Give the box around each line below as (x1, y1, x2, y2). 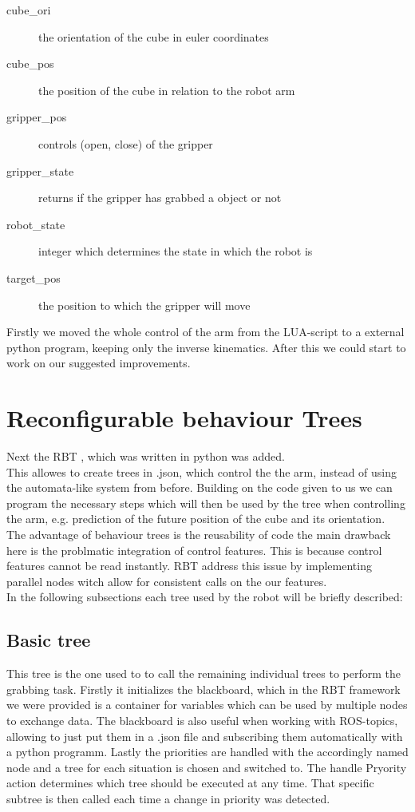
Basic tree (6, 628, 91, 652)
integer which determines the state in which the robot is (38, 243, 313, 259)
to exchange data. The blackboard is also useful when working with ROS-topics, (6, 711, 398, 728)
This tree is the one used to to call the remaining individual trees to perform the (6, 665, 401, 682)
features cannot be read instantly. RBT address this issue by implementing (6, 557, 372, 574)
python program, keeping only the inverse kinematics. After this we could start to (6, 339, 406, 355)
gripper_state (6, 162, 74, 179)
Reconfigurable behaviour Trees (6, 402, 362, 434)
